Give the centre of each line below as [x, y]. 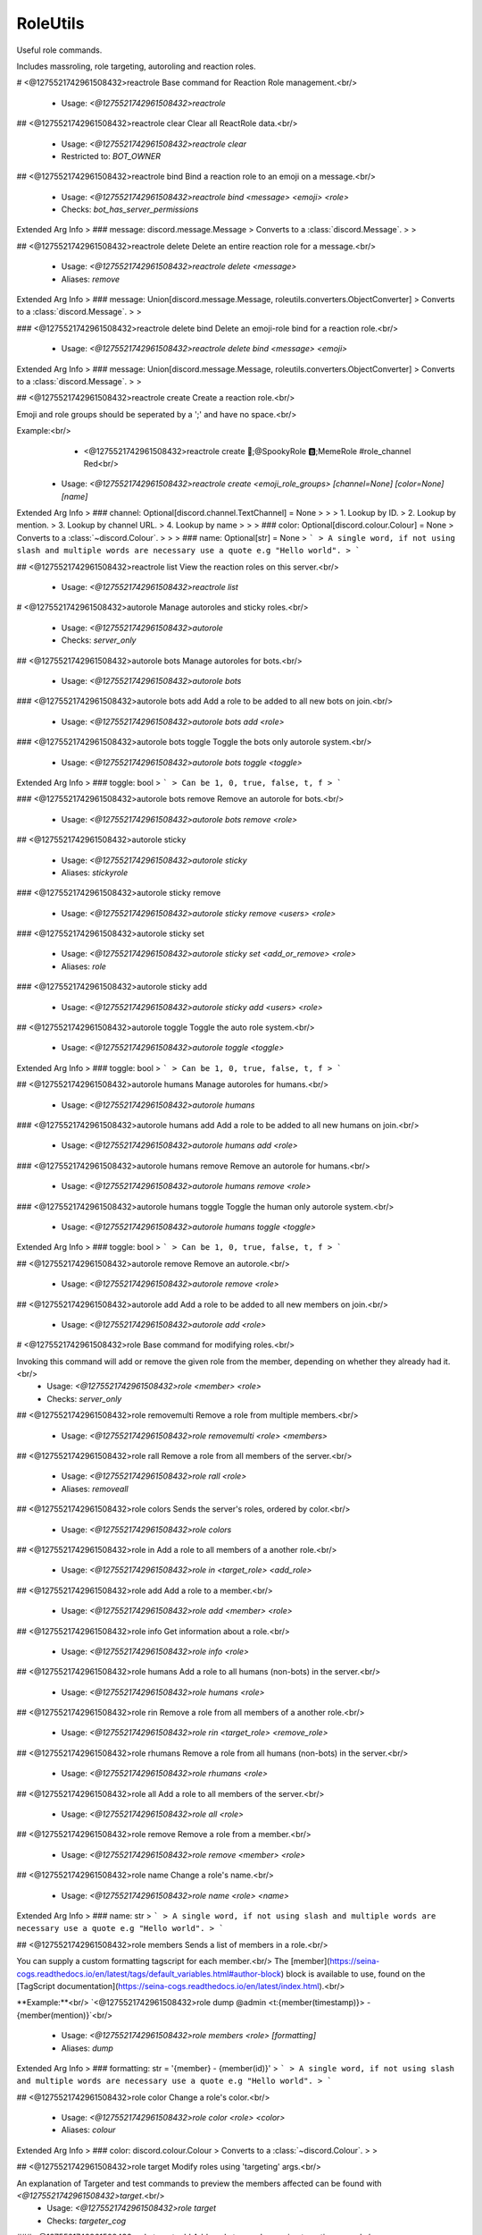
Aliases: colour [88, 2130]
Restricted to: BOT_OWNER [111, 156]
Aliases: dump [87, 2048]
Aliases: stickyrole [95, 873]
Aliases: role [84, 966]
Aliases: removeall [95, 1489]
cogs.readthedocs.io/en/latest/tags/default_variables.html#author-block [149, 1974]
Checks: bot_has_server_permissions [130, 209]
